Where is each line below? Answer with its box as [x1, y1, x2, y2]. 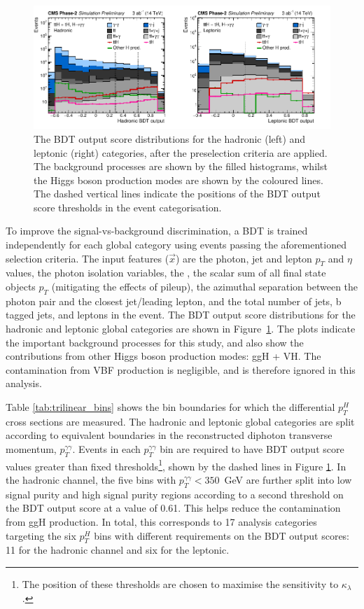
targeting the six [6, 528, 76, 542]
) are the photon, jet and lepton [176, 251, 312, 265]
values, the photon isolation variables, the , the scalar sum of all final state [6, 265, 326, 280]
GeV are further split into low [224, 472, 352, 487]
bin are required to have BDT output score [160, 442, 344, 456]
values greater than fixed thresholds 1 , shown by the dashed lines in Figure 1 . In [6, 456, 346, 473]
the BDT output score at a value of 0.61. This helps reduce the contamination [6, 500, 341, 515]
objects [6, 279, 36, 294]
